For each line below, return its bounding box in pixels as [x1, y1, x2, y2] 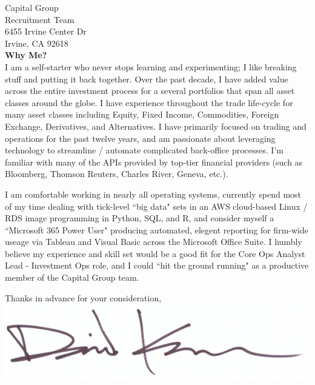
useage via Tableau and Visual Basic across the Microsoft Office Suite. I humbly [5, 235, 302, 248]
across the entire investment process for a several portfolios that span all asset [5, 84, 295, 97]
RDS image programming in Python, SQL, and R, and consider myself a [5, 212, 274, 224]
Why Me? [5, 49, 47, 61]
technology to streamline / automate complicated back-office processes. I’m [5, 144, 283, 156]
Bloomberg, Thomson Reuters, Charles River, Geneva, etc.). [5, 167, 228, 180]
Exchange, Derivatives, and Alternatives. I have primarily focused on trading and [5, 119, 307, 132]
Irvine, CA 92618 [5, 36, 68, 49]
